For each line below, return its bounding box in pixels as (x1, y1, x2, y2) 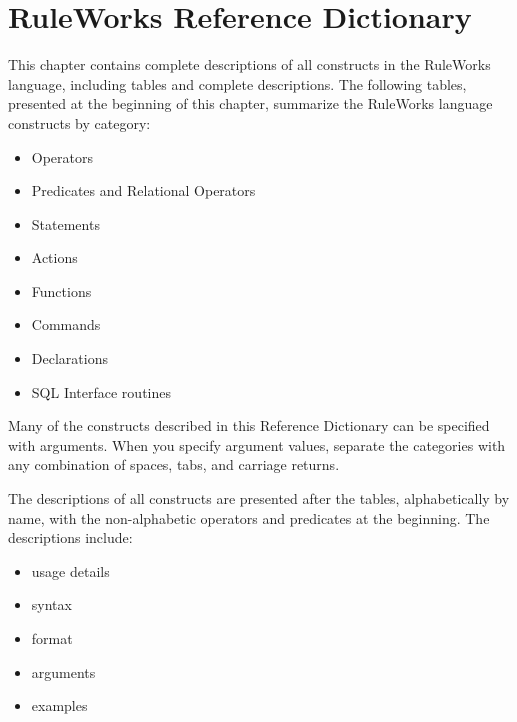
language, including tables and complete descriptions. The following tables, (8, 73, 467, 94)
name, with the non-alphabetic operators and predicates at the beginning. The (8, 507, 490, 528)
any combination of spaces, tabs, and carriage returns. (8, 454, 340, 475)
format (31, 628, 73, 648)
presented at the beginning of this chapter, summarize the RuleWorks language (8, 93, 493, 114)
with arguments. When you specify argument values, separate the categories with (8, 434, 506, 455)
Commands (31, 314, 101, 335)
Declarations (31, 348, 108, 369)
